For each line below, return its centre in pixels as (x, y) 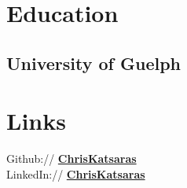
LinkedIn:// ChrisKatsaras (76, 173)
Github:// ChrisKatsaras (71, 159)
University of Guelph (94, 63)
